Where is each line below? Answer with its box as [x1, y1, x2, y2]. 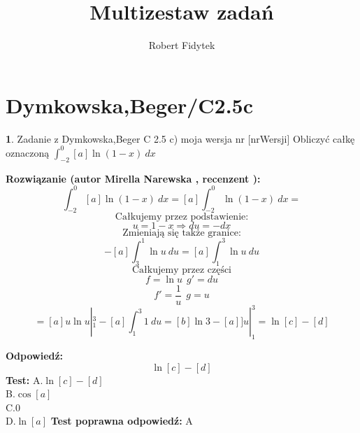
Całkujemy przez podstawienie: [115, 212, 249, 222]
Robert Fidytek [148, 38, 215, 52]
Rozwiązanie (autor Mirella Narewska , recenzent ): [6, 171, 261, 185]
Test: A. [6, 372, 43, 387]
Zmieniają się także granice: [122, 228, 241, 239]
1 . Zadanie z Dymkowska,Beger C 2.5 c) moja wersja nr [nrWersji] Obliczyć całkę [6, 131, 355, 145]
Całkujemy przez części [131, 264, 232, 275]
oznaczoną [6, 145, 50, 159]
